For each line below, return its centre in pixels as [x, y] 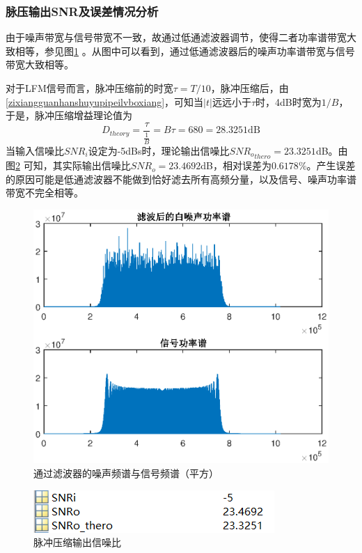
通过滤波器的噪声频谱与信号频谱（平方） [126, 473]
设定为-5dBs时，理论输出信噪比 [159, 151]
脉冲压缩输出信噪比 [77, 542]
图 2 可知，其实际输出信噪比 [68, 165]
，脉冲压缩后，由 [250, 88]
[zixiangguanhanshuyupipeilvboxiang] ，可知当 [105, 101]
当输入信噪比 [35, 151]
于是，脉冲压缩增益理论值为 [69, 115]
